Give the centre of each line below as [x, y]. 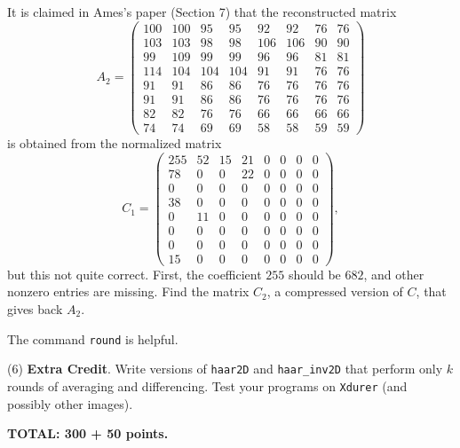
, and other [394, 274]
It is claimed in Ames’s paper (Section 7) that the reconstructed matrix [202, 12]
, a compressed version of [335, 291]
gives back [35, 309]
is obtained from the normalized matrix [115, 142]
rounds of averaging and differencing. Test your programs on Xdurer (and [207, 385]
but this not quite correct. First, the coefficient [135, 274]
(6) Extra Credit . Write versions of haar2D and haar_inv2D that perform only [225, 369]
